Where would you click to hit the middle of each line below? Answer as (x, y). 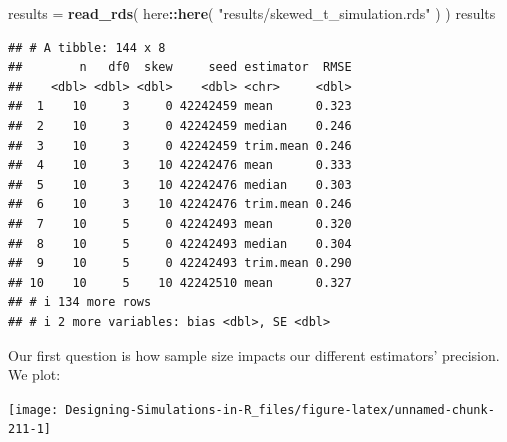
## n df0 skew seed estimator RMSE (180, 67)
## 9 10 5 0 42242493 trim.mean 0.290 (180, 263)
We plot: (34, 374)
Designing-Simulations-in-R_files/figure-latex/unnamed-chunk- (280, 409)
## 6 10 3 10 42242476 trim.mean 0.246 (180, 204)
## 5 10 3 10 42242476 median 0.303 (180, 184)
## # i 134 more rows (80, 302)
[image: (33, 409)
